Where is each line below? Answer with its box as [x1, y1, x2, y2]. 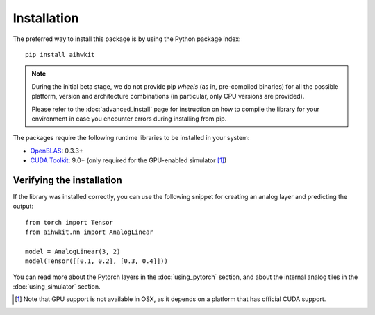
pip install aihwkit [25, 51, 95, 58]
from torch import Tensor [25, 219, 114, 226]
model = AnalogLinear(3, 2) [25, 247, 121, 255]
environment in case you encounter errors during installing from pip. [31, 114, 227, 123]
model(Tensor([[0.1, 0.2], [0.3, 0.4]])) [25, 257, 168, 265]
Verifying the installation [12, 174, 122, 186]
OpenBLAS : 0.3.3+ [30, 146, 83, 155]
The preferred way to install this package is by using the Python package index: [12, 35, 241, 43]
